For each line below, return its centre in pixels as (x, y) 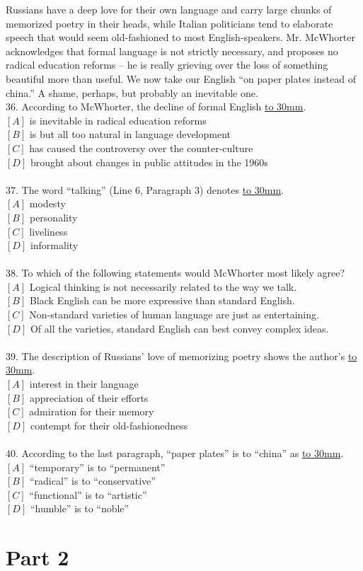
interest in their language (84, 384)
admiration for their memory (92, 411)
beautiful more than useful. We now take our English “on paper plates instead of (181, 78)
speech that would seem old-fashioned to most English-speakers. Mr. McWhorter (180, 37)
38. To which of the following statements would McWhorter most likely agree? (175, 273)
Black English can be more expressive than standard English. (162, 300)
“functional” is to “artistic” (88, 494)
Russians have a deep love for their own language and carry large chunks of (169, 9)
